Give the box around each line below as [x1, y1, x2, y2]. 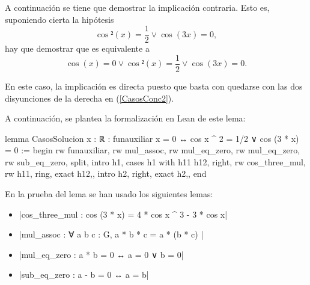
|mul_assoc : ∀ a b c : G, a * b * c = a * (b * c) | [19, 228, 204, 241]
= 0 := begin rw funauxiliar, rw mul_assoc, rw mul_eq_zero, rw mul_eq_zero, [5, 144, 300, 156]
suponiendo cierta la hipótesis [5, 13, 114, 25]
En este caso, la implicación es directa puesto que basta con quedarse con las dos [5, 79, 303, 92]
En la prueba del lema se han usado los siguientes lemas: [5, 188, 213, 200]
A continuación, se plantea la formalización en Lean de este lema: [5, 112, 246, 124]
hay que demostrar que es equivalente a [5, 42, 150, 55]
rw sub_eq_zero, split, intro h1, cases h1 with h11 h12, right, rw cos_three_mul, [5, 155, 306, 168]
